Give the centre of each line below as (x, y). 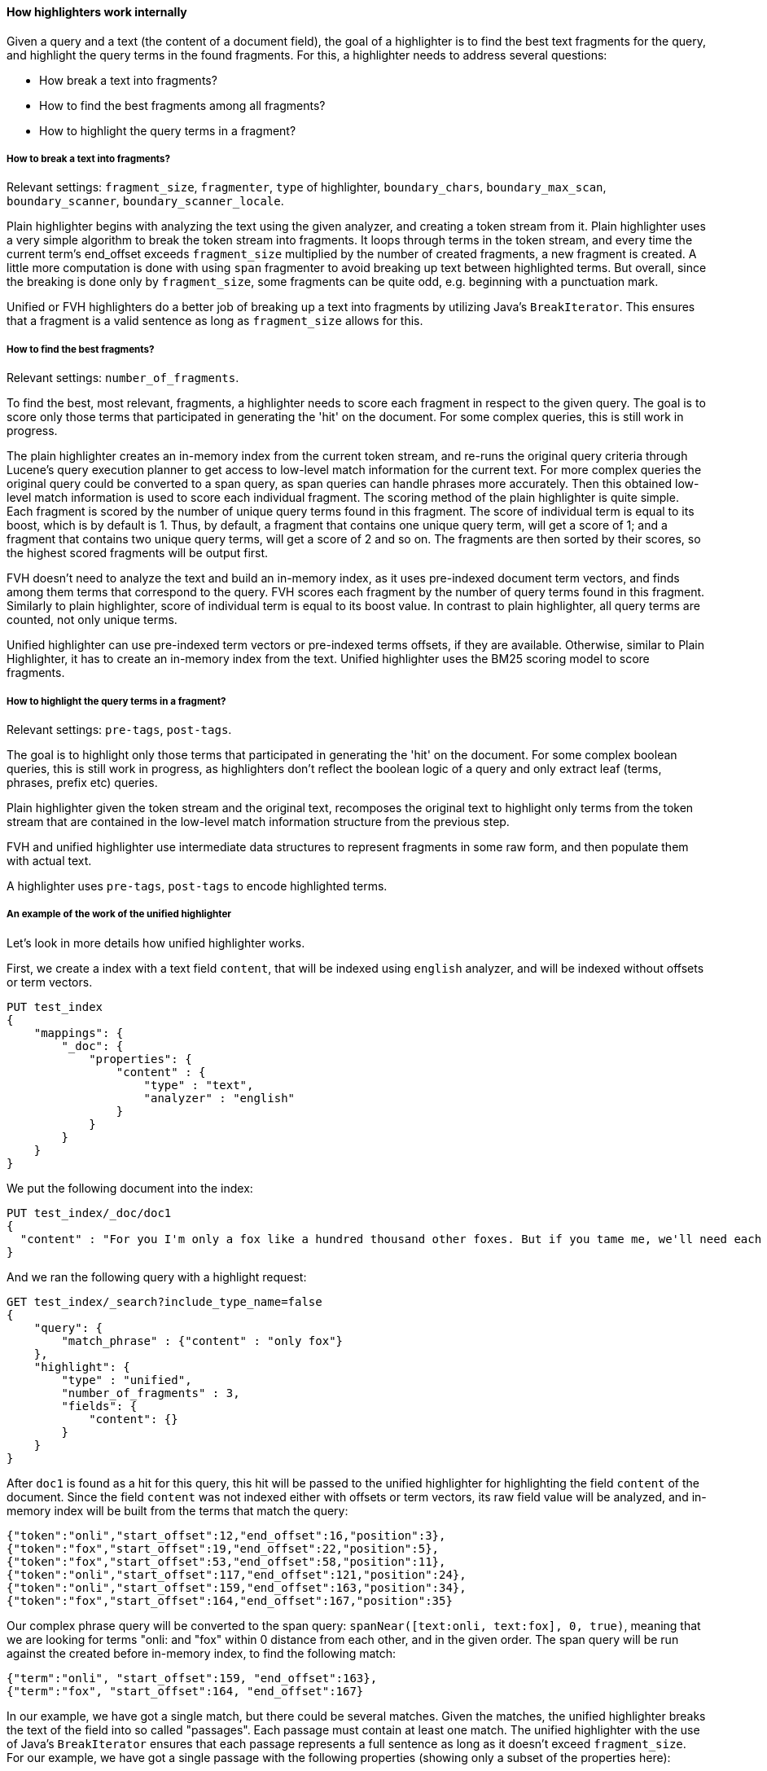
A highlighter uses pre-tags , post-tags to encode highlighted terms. (197, 885)
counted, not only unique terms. (92, 620)
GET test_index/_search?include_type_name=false (164, 1301)
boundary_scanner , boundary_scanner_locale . (145, 201)
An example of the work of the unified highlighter (119, 914)
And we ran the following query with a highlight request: (157, 1277)
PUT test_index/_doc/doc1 (89, 1213)
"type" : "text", (199, 1085)
